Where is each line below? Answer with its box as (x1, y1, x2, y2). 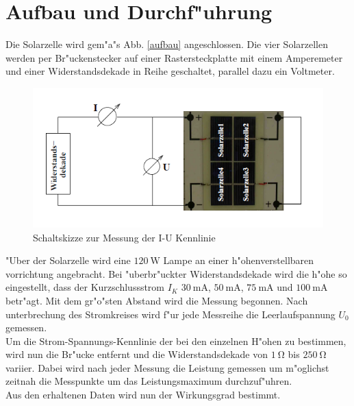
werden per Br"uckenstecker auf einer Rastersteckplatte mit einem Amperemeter (5, 50, 343, 64)
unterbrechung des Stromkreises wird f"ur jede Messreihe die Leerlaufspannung (5, 307, 336, 321)
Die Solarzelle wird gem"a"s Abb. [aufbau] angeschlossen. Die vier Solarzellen (5, 37, 328, 51)
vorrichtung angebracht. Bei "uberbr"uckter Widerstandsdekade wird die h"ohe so (5, 266, 347, 280)
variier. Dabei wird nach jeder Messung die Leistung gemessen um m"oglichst (5, 360, 329, 374)
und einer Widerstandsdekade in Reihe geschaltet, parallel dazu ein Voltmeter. (5, 64, 335, 78)
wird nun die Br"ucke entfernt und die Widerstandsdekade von (5, 347, 268, 361)
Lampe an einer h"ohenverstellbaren (163, 253, 314, 267)
